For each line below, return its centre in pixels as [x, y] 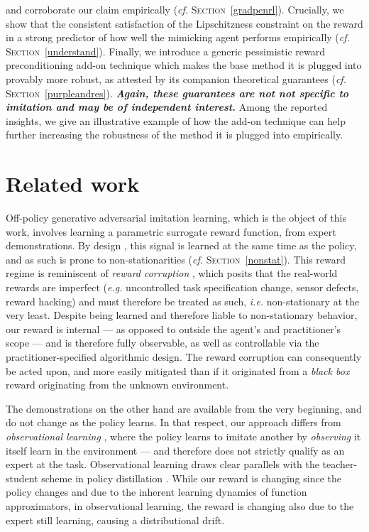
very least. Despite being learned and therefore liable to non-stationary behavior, [182, 315]
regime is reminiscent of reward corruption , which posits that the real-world [172, 273]
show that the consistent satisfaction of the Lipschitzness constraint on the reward [184, 23]
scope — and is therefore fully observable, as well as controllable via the [163, 343]
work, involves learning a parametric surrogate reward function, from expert [171, 231]
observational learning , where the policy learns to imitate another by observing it [183, 436]
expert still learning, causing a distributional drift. [115, 520]
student [22, 478]
